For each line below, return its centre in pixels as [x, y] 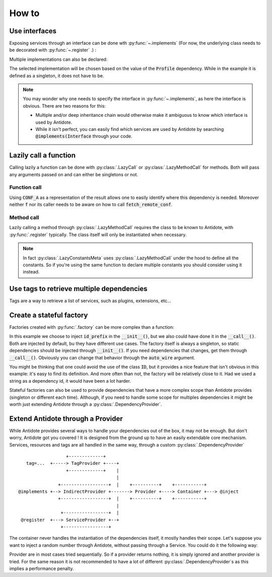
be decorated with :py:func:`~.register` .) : [53, 50]
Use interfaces [33, 31]
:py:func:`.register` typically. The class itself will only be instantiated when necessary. [98, 235]
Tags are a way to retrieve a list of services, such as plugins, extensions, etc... [90, 301]
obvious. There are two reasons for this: [64, 106]
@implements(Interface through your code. [84, 136]
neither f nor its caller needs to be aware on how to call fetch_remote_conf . [91, 204]
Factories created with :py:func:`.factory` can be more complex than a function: [92, 327]
